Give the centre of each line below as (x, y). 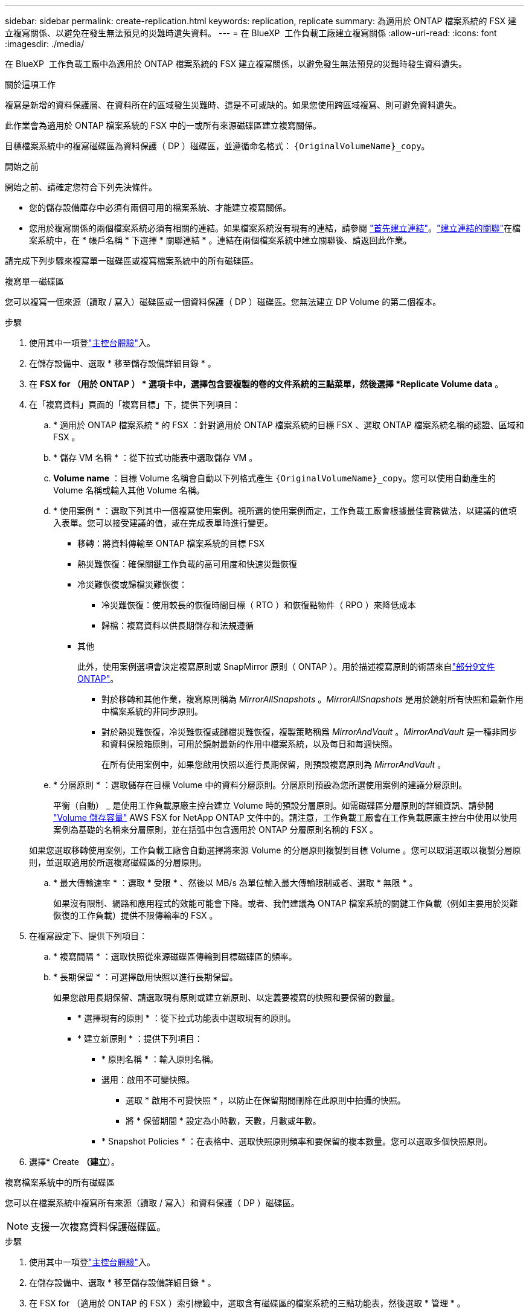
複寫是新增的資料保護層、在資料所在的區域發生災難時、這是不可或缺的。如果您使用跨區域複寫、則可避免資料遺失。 (233, 105)
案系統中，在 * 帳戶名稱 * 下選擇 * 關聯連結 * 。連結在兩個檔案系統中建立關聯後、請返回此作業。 (220, 240)
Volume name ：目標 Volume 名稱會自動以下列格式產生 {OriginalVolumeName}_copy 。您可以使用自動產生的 (274, 478)
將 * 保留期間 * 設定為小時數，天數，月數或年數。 (223, 1121)
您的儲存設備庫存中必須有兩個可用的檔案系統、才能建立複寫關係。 (160, 207)
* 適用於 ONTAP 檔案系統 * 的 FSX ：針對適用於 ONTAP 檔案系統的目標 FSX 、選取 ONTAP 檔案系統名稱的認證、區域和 (289, 425)
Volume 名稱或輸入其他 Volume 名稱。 (129, 490)
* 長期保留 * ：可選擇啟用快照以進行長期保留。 (146, 977)
